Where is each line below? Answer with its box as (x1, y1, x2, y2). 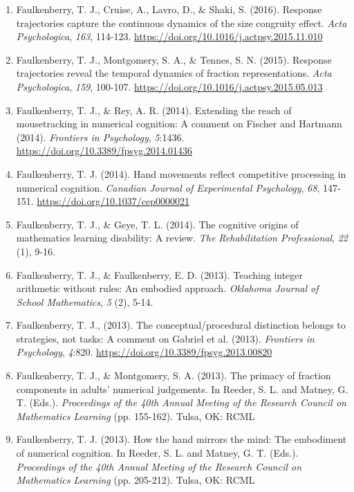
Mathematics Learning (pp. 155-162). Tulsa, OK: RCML (16, 408, 255, 423)
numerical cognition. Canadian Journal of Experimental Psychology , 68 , (16, 180, 320, 194)
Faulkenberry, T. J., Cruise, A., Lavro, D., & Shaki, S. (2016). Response (16, 2, 322, 16)
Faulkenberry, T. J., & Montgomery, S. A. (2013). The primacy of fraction (16, 368, 331, 383)
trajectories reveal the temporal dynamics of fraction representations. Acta (16, 66, 332, 80)
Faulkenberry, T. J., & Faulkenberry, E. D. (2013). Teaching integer (16, 267, 304, 282)
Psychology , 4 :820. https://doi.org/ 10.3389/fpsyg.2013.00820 (16, 345, 272, 359)
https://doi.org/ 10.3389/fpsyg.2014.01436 (16, 143, 192, 158)
